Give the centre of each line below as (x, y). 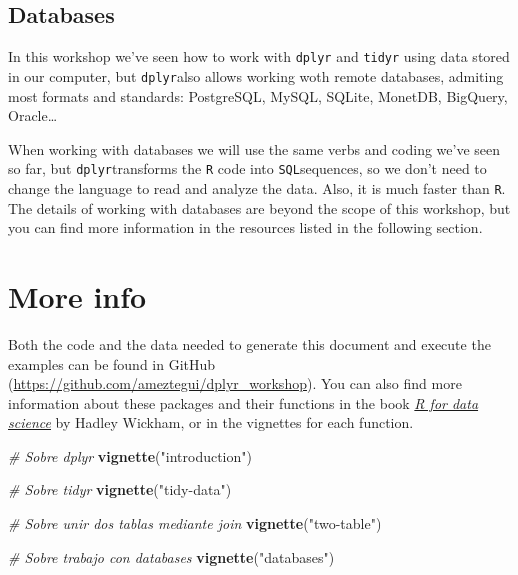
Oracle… (33, 115)
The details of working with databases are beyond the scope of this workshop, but (259, 207)
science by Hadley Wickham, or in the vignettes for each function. (211, 422)
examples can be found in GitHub (112, 363)
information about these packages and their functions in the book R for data (243, 402)
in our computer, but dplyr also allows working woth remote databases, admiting (256, 75)
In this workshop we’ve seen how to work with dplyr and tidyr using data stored (259, 56)
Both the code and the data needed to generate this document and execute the (249, 343)
